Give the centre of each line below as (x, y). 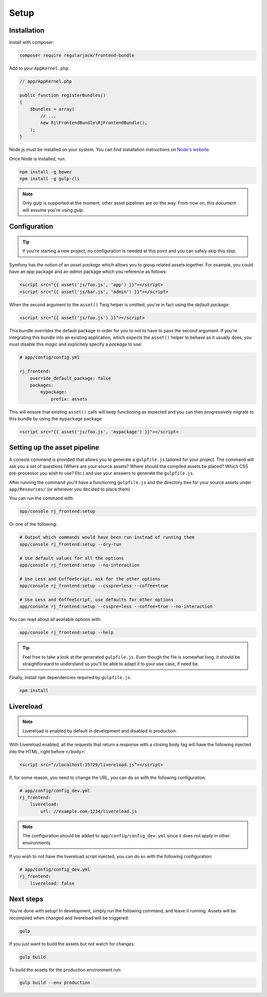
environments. (37, 843)
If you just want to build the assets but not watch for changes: (72, 944)
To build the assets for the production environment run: (65, 970)
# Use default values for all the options (72, 558)
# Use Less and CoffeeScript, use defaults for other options (96, 599)
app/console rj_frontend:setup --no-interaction (80, 565)
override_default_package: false (70, 378)
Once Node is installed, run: (38, 159)
